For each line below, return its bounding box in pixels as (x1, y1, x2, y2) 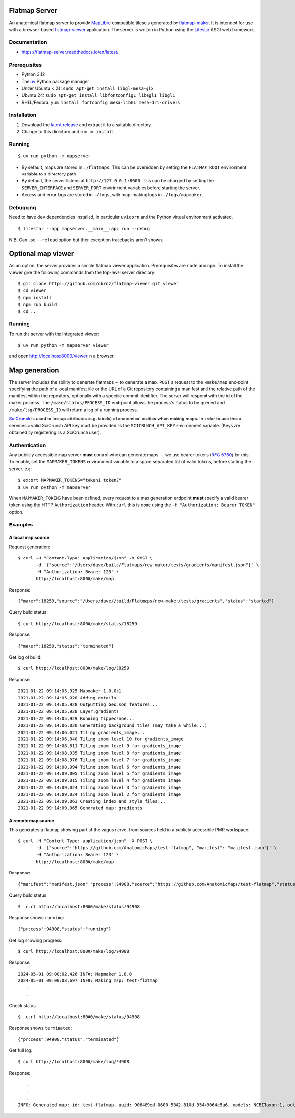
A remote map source (9, 817, 54, 823)
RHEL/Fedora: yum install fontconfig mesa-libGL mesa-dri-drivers (21, 99, 180, 105)
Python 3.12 (21, 71, 45, 77)
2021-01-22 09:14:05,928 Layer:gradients (18, 709, 119, 714)
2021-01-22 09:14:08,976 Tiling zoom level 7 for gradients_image (18, 757, 181, 763)
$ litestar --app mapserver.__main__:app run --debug (18, 226, 150, 231)
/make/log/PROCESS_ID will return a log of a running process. (9, 407, 138, 413)
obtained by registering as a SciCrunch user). (9, 429, 101, 435)
